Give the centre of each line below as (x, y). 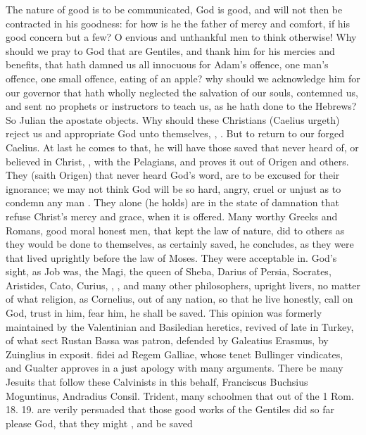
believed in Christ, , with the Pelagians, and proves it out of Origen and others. (177, 161)
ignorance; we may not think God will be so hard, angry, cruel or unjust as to (173, 188)
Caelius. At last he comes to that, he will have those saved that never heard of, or (182, 147)
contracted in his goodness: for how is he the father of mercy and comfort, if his (178, 23)
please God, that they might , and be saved (99, 423)
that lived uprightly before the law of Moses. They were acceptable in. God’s (171, 257)
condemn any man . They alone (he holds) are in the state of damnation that (172, 202)
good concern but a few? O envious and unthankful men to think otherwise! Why (181, 37)
